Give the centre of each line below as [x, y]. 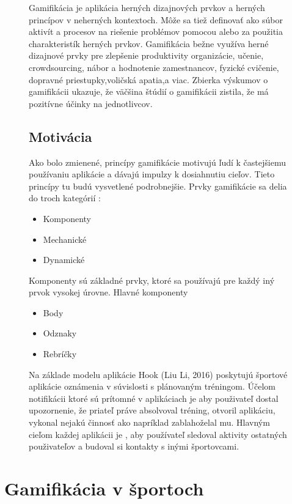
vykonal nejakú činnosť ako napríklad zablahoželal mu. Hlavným [149, 422]
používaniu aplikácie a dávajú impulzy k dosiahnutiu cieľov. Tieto [152, 174]
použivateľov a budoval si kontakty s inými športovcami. [134, 446]
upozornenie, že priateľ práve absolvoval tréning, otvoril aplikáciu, [152, 410]
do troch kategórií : [65, 198]
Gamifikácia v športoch [104, 488]
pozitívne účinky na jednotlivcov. [91, 103]
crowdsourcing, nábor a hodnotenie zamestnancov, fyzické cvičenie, [154, 67]
